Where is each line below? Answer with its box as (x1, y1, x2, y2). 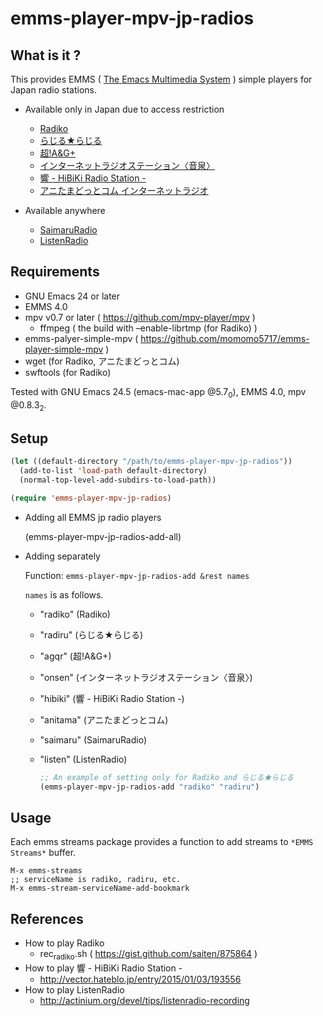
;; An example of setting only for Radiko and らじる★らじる (39, 772, 294, 782)
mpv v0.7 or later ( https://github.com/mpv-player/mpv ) (24, 311, 256, 323)
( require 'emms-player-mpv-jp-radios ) (10, 493, 172, 503)
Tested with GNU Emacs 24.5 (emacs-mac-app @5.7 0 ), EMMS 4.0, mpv (10, 385, 307, 400)
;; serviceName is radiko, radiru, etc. (10, 875, 182, 885)
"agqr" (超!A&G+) (39, 650, 112, 662)
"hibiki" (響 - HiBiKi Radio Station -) (39, 692, 185, 704)
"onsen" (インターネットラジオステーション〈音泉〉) (39, 671, 253, 683)
